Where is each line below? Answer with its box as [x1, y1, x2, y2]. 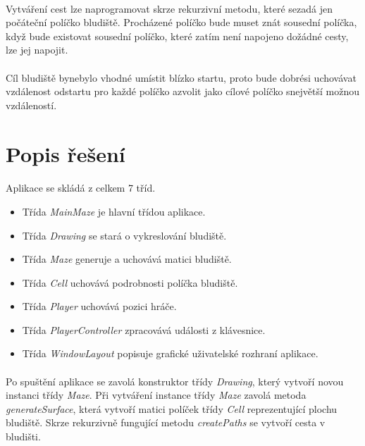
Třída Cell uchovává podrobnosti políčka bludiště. [22, 275, 238, 290]
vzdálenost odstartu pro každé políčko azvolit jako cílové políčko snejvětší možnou [6, 84, 360, 99]
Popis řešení [6, 139, 125, 168]
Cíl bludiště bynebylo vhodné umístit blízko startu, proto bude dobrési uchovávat [6, 70, 357, 85]
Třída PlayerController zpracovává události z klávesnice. [22, 322, 266, 337]
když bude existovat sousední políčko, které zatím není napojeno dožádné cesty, [6, 28, 349, 43]
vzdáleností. [6, 97, 57, 112]
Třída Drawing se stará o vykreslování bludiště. [22, 228, 227, 242]
